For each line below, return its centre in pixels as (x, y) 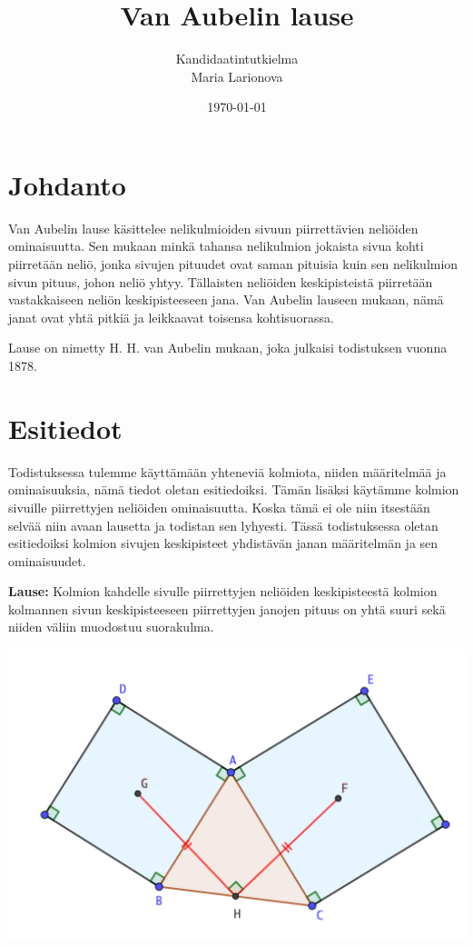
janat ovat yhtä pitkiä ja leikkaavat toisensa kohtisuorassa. (171, 317)
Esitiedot (65, 428)
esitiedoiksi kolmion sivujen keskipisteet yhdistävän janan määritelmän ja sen (223, 543)
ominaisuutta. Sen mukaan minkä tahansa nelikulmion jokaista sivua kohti (216, 246)
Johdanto (67, 184)
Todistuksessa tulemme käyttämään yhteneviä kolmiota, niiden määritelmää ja (227, 471)
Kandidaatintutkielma (237, 59)
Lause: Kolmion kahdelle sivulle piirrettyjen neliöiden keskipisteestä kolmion (223, 591)
